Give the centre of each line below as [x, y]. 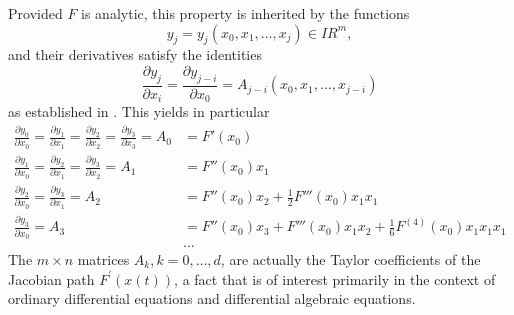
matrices [103, 258]
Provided [35, 13]
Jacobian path [51, 278]
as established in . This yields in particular [139, 111]
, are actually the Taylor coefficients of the [350, 258]
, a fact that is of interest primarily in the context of [335, 278]
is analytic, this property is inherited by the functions [245, 13]
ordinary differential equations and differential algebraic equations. [212, 298]
